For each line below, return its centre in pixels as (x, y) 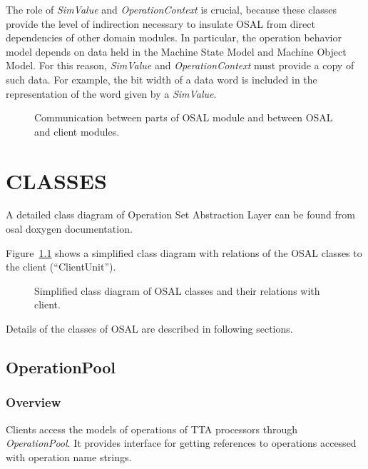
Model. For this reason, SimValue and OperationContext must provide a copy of (180, 65)
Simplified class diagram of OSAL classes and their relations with (177, 290)
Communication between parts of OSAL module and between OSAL (184, 117)
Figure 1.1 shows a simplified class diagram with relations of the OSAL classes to (184, 252)
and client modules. (77, 131)
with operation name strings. (69, 457)
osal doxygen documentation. (69, 229)
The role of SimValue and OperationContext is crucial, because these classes (172, 9)
